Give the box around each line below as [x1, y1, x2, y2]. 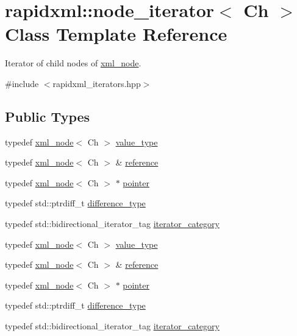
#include [5, 77, 39, 89]
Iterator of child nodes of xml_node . [5, 57, 141, 69]
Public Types [5, 107, 90, 125]
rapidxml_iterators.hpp [52, 77, 141, 89]
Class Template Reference [5, 21, 227, 46]
